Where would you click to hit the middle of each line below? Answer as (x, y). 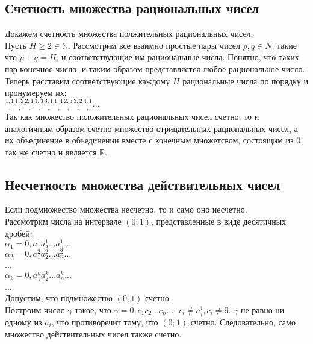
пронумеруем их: (36, 92)
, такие (284, 45)
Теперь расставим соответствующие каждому (88, 80)
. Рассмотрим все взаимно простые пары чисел (154, 45)
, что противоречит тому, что (105, 321)
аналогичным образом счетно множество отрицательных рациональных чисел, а (151, 128)
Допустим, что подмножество (59, 298)
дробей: (19, 233)
